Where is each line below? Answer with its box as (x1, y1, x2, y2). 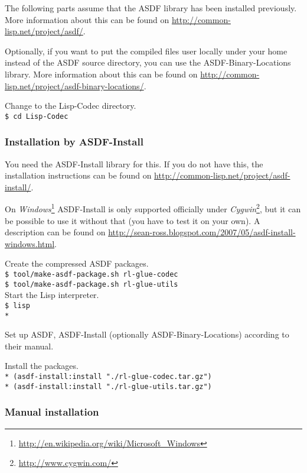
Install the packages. (5, 359, 79, 372)
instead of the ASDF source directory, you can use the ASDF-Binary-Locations (5, 56, 291, 69)
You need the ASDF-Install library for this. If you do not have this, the (5, 157, 263, 170)
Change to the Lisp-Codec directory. (5, 99, 136, 112)
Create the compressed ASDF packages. (5, 257, 149, 270)
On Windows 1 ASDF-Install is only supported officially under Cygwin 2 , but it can (5, 201, 301, 215)
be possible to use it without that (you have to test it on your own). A (5, 214, 260, 226)
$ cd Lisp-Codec (5, 112, 68, 121)
